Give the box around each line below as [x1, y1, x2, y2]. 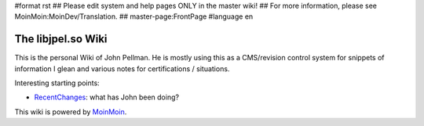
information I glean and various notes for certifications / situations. [14, 63, 230, 74]
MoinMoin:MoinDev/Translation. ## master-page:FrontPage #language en [14, 12, 254, 21]
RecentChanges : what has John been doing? [34, 92, 180, 102]
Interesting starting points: [14, 78, 100, 88]
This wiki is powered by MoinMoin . [14, 106, 127, 117]
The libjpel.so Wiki [14, 32, 108, 46]
